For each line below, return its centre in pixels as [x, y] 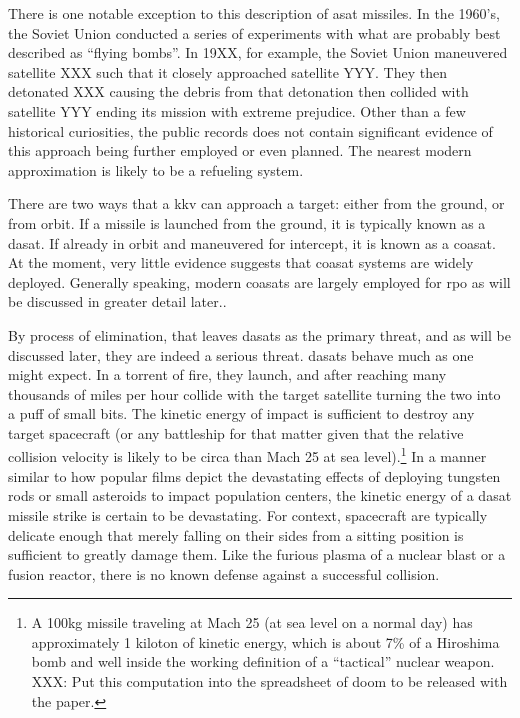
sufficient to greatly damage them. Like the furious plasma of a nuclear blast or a [257, 554]
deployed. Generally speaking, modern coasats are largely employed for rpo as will [259, 281]
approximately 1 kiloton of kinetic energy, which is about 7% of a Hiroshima [265, 641]
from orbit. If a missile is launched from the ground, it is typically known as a [247, 222]
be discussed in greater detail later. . [117, 301]
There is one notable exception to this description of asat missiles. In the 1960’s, [254, 13]
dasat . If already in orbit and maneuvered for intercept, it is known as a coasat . [252, 242]
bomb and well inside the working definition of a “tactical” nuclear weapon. [263, 661]
